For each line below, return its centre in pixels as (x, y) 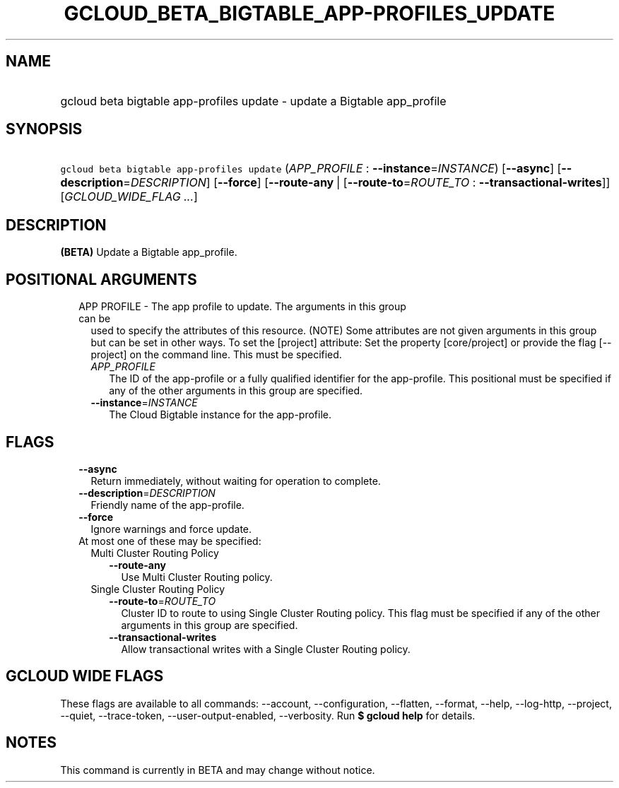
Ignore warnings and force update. (171, 529)
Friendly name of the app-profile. (167, 505)
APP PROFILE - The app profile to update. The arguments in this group (242, 307)
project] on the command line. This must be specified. (216, 355)
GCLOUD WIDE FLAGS (85, 676)
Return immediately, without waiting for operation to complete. (236, 481)
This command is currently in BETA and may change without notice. (218, 770)
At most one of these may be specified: (170, 541)
